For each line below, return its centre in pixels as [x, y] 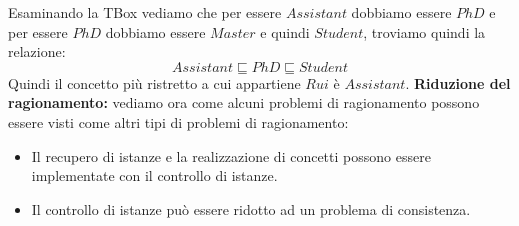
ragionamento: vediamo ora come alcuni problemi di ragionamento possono [244, 102]
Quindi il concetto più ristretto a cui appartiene [154, 82]
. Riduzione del [458, 82]
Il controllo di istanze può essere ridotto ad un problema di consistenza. [251, 208]
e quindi [285, 31]
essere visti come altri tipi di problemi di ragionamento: [178, 121]
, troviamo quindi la [424, 31]
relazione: [37, 51]
